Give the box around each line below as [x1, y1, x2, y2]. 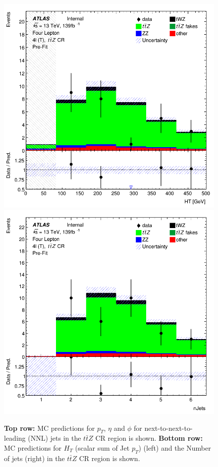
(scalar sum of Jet [75, 442, 130, 453]
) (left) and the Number [138, 442, 211, 453]
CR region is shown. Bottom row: [95, 433, 203, 443]
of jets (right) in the [4, 453, 65, 463]
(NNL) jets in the [28, 433, 81, 443]
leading [4, 433, 26, 443]
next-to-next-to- [144, 422, 193, 433]
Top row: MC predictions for [4, 422, 95, 433]
